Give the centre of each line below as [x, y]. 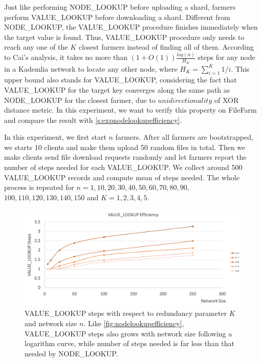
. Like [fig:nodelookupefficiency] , [134, 323]
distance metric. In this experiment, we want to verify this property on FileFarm [130, 110]
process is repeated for [39, 187]
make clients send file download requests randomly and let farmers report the [125, 157]
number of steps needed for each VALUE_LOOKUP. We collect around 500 [123, 167]
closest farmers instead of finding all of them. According [166, 47]
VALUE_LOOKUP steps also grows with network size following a [128, 333]
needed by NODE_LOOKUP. [71, 353]
